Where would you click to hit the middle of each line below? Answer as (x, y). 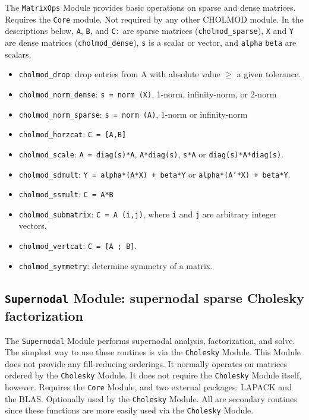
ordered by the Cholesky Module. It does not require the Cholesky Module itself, (153, 375)
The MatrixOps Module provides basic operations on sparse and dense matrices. (150, 7)
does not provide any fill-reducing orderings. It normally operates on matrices (146, 363)
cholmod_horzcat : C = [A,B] (72, 134)
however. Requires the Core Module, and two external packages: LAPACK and (148, 387)
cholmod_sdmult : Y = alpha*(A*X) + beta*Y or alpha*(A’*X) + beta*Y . (154, 174)
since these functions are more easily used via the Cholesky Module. (129, 410)
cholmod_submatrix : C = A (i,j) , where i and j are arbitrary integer (148, 214)
